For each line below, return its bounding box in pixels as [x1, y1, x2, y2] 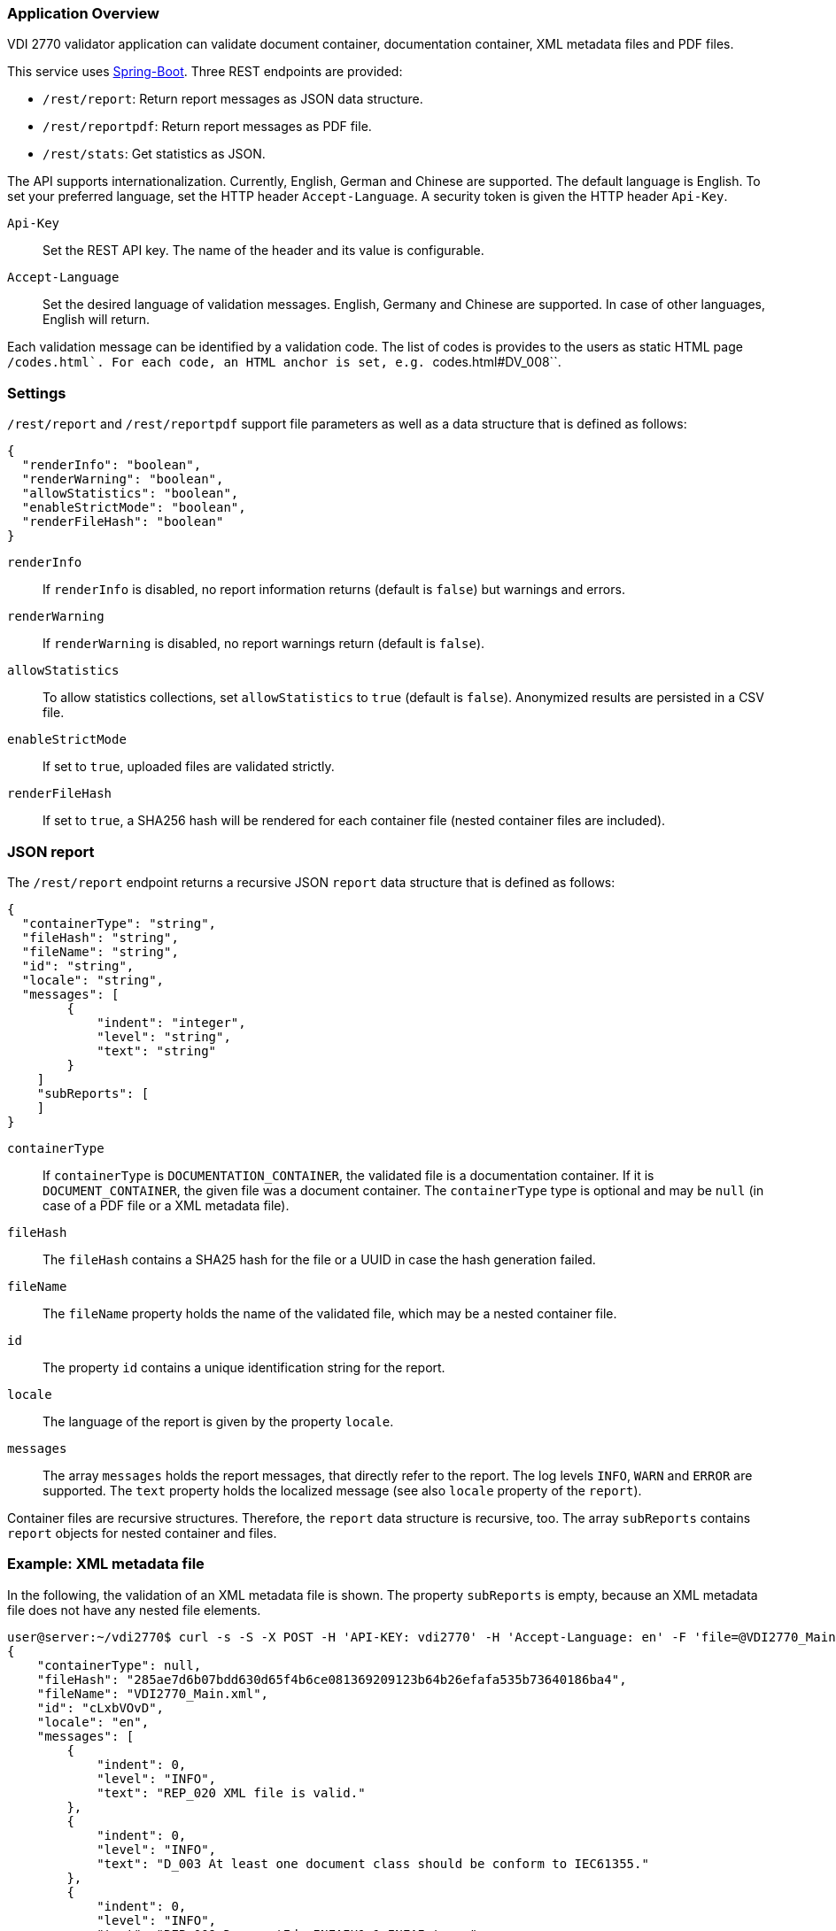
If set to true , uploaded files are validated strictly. [43, 759, 335, 775]
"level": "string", [97, 1029, 231, 1044]
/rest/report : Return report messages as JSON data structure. [43, 91, 423, 107]
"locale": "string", [21, 972, 165, 987]
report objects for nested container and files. [7, 1525, 277, 1541]
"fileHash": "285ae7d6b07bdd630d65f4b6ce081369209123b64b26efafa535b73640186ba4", [36, 1672, 627, 1687]
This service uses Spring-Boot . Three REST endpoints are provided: [7, 64, 403, 80]
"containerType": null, [36, 1657, 202, 1672]
